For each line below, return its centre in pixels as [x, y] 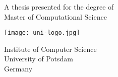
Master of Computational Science [55, 16]
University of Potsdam [39, 59]
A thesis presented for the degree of [59, 7]
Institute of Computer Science [50, 49]
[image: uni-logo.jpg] [42, 33]
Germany [18, 69]
